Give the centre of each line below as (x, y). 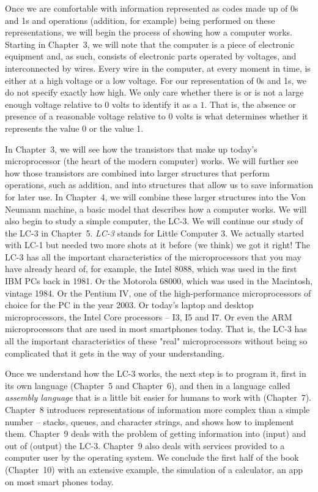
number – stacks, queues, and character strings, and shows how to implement (150, 421)
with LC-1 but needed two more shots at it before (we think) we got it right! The (157, 245)
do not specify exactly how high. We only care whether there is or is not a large (154, 92)
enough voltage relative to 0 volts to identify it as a (101, 104)
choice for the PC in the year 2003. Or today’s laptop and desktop (129, 305)
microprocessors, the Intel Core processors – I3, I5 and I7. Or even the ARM (149, 316)
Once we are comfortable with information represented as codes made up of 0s (152, 8)
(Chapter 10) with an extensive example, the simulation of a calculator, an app (154, 469)
